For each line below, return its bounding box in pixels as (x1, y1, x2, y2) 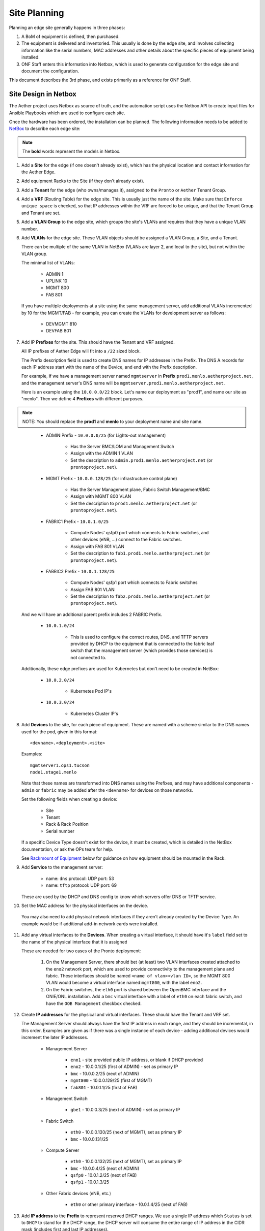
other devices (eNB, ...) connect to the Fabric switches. (70, 537, 182, 543)
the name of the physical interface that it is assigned (21, 939, 128, 945)
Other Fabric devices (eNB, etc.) (46, 1190, 111, 1196)
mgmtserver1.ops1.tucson (30, 762, 90, 768)
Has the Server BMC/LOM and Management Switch (70, 444, 174, 450)
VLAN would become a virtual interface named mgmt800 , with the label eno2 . (46, 980, 202, 986)
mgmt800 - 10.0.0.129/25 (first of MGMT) (70, 1077, 152, 1083)
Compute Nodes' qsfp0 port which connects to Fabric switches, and (70, 529, 209, 535)
